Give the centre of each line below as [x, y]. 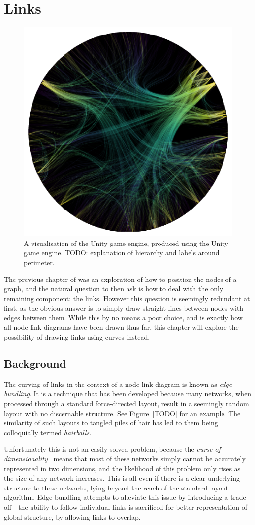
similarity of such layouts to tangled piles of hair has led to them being [111, 423]
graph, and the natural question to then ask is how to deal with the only [114, 289]
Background [35, 364]
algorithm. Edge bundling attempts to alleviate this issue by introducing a [116, 497]
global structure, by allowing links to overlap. [72, 516]
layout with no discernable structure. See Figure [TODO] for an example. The [122, 413]
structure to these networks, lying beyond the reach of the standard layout [116, 487]
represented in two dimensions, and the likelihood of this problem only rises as [122, 468]
